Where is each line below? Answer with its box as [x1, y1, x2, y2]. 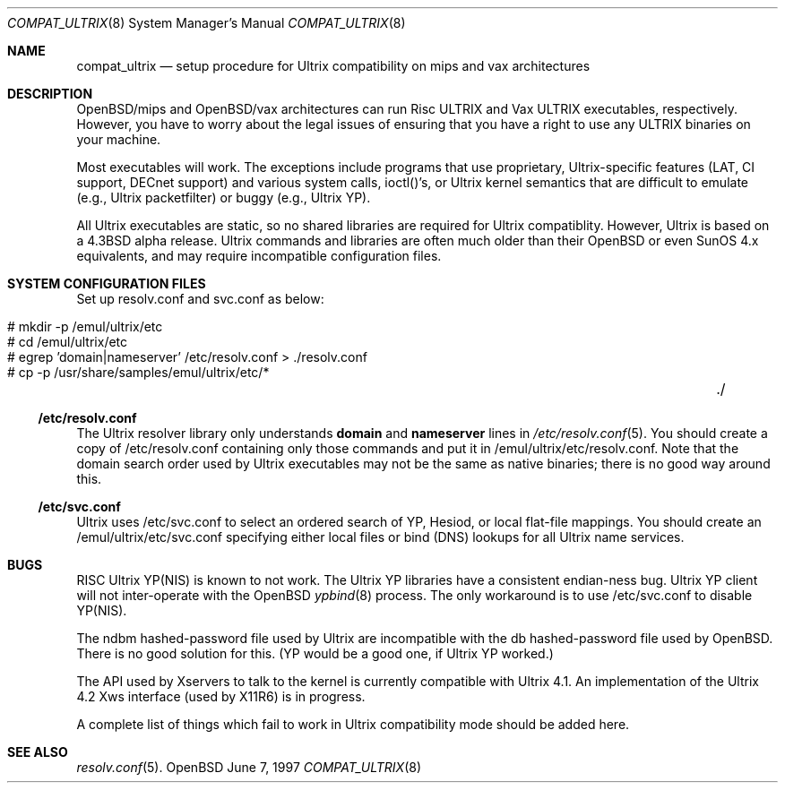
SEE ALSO [7, 744, 68, 760]
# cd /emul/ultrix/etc [7, 334, 128, 349]
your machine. [76, 132, 161, 147]
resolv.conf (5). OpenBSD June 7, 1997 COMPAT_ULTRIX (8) [76, 760, 422, 775]
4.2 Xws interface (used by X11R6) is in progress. [76, 689, 366, 704]
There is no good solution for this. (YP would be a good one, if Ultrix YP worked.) [76, 646, 554, 661]
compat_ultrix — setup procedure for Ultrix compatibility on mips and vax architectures [76, 58, 591, 73]
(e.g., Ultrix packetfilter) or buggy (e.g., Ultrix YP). [76, 190, 371, 205]
